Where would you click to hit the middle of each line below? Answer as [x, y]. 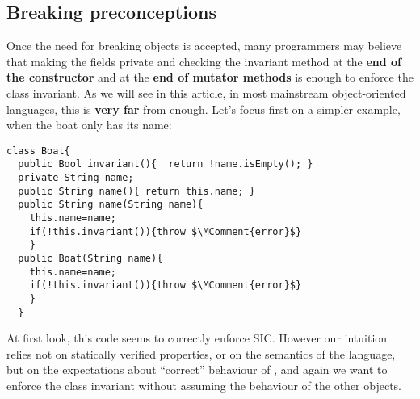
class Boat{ [38, 151]
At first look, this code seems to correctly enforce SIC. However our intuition [197, 338]
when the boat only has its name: [89, 125]
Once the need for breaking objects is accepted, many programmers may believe [204, 46]
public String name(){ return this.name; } [136, 191]
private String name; [76, 178]
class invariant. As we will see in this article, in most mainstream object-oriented [206, 92]
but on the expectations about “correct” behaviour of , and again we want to [197, 370]
